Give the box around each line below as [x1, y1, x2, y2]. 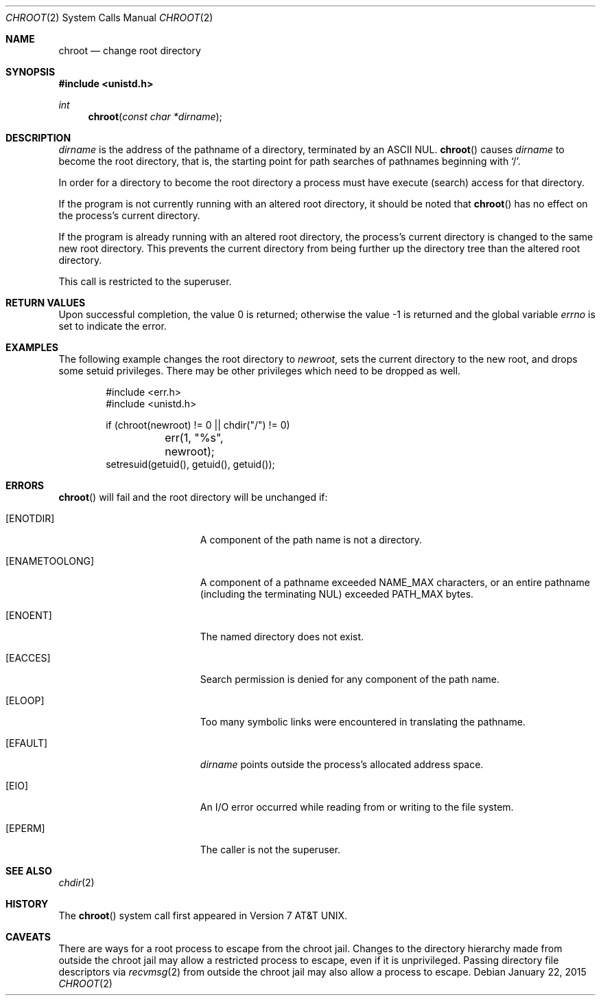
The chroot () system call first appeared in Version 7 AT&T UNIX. [58, 910, 348, 921]
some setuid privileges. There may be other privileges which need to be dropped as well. [58, 365, 461, 376]
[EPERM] [5, 822, 45, 834]
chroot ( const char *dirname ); [88, 111, 222, 122]
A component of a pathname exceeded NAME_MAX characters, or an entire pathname [200, 576, 590, 588]
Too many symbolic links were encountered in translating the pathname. [200, 716, 526, 728]
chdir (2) [58, 877, 95, 888]
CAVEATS [5, 931, 51, 943]
